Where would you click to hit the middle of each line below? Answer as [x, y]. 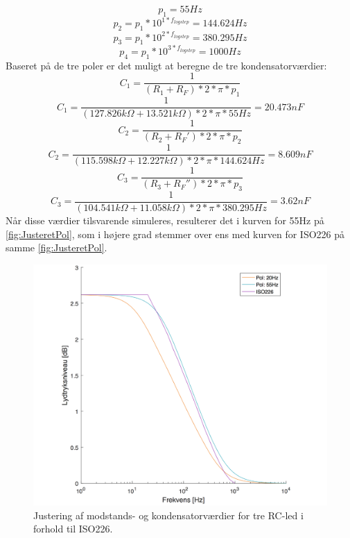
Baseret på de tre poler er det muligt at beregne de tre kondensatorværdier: [166, 65]
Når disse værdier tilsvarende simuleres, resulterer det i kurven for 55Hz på [165, 220]
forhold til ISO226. [73, 529]
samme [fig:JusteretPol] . [56, 247]
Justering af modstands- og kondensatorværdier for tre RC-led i [168, 515]
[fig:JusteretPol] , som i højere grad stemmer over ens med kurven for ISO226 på [175, 234]
